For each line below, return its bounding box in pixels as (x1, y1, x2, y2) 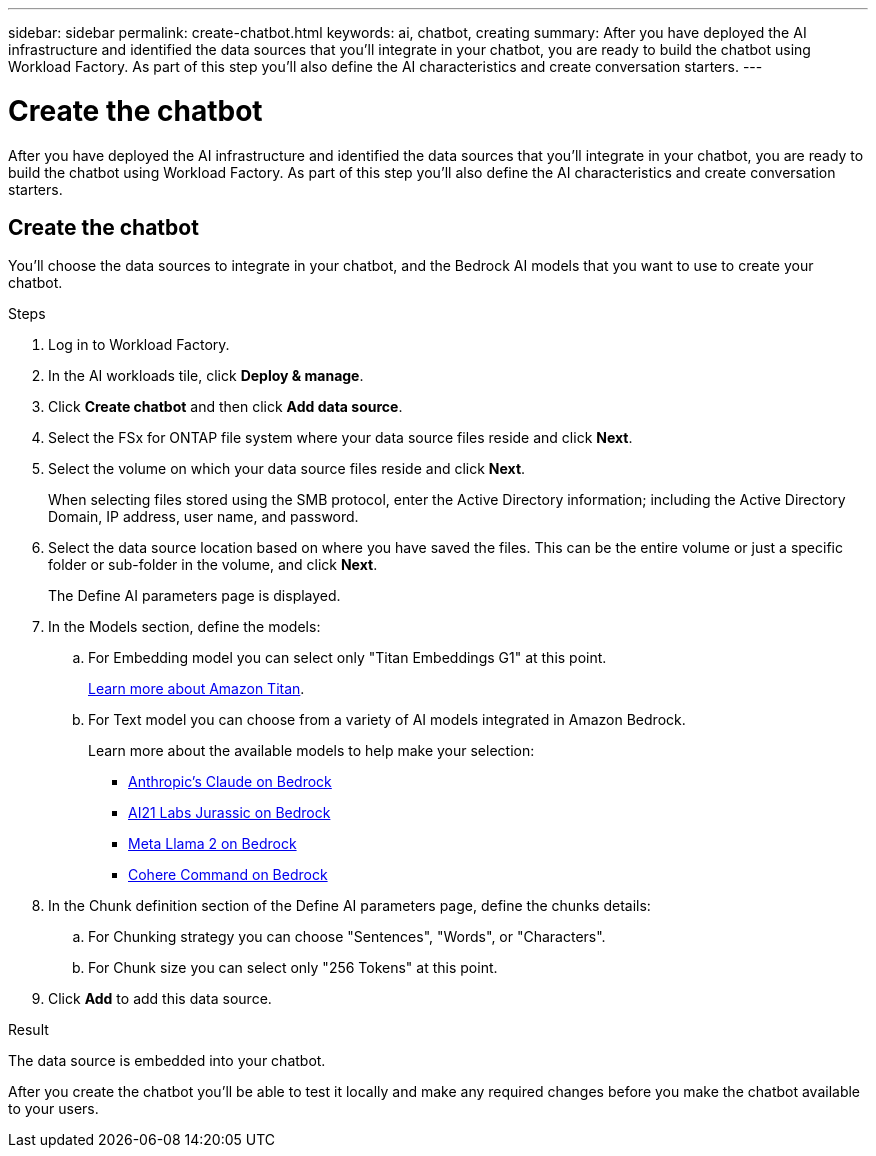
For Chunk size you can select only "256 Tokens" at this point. (88, 959, 498, 977)
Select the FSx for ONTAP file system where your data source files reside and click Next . (48, 429, 633, 447)
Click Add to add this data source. (48, 990, 272, 1008)
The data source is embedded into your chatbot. (8, 1052, 326, 1070)
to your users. (8, 1100, 99, 1118)
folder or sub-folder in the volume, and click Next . (48, 556, 378, 574)
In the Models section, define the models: (48, 618, 321, 636)
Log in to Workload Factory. (48, 336, 230, 354)
